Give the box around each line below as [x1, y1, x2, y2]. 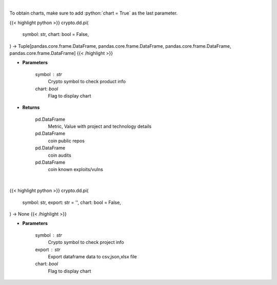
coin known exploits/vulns [48, 166, 104, 173]
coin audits [48, 152, 71, 158]
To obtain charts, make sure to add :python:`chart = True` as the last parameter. [9, 10, 178, 16]
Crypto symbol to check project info [48, 239, 124, 245]
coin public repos [48, 138, 85, 144]
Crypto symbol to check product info [48, 79, 126, 85]
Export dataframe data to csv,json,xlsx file [48, 253, 137, 259]
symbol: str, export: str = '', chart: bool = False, [22, 199, 122, 205]
